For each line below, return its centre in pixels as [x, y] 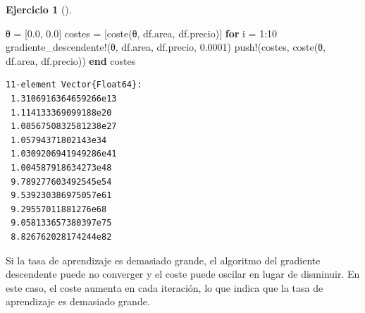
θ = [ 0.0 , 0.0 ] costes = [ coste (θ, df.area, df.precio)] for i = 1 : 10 [142, 33]
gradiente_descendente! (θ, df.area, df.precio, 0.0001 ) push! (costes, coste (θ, [166, 47]
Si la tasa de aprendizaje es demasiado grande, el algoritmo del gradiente [163, 260]
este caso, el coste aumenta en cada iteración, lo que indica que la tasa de [165, 287]
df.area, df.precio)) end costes [71, 60]
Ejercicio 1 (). [39, 9]
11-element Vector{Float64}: [74, 85]
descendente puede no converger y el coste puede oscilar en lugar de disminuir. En [183, 274]
